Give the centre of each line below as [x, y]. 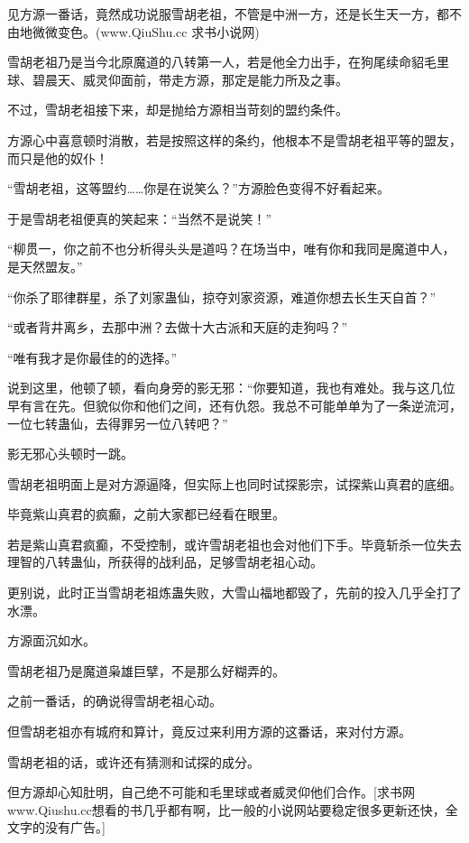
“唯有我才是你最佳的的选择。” [92, 357]
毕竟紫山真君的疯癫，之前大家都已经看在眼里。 [146, 514]
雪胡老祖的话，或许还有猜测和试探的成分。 [133, 761]
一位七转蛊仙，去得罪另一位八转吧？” [118, 423]
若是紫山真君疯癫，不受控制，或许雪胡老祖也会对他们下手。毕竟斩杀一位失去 [234, 544]
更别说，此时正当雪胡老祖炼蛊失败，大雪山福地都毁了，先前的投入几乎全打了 [234, 593]
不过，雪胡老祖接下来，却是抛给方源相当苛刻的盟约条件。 [178, 110]
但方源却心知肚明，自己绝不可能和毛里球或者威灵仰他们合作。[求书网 [211, 792]
